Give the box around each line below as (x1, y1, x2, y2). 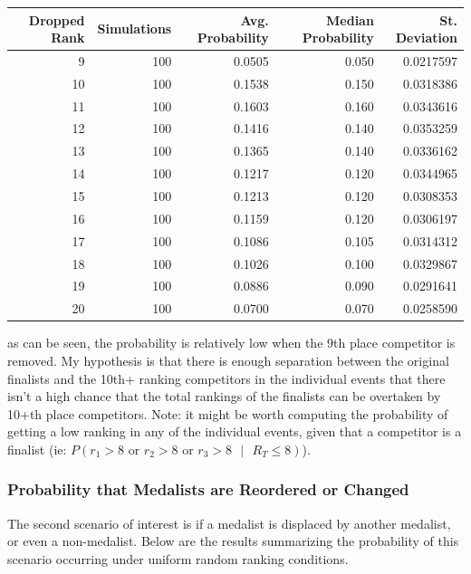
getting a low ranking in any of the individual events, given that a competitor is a (7, 422, 462, 441)
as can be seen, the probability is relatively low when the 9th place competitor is (7, 333, 456, 352)
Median (326, 10, 374, 29)
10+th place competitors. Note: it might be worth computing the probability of (7, 404, 448, 423)
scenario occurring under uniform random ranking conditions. (7, 549, 349, 568)
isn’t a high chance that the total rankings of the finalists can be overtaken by (7, 387, 441, 406)
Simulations (97, 19, 172, 38)
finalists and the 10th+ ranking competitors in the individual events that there (7, 368, 446, 387)
